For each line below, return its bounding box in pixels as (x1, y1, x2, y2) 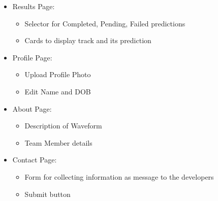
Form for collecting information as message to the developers (24, 171, 214, 182)
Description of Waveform (24, 120, 102, 131)
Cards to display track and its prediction (24, 35, 151, 46)
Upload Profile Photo (24, 69, 91, 80)
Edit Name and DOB (24, 86, 91, 96)
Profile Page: (12, 52, 52, 62)
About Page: (12, 103, 52, 114)
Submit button (24, 188, 71, 199)
